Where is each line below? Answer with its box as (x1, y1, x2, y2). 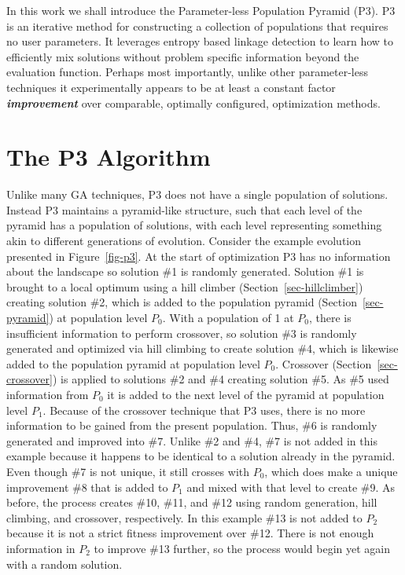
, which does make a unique (264, 463, 398, 479)
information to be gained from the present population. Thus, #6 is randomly (6, 417, 377, 434)
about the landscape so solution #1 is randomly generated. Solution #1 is (6, 263, 364, 280)
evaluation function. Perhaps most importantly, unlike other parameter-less (6, 64, 369, 80)
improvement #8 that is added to (6, 478, 168, 495)
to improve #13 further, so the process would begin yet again (94, 540, 391, 556)
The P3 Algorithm (6, 141, 211, 173)
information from (6, 386, 89, 402)
